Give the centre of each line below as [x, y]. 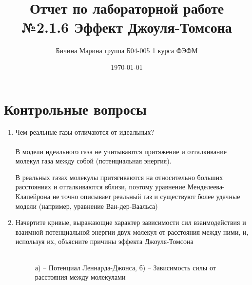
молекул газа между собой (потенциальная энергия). [93, 161]
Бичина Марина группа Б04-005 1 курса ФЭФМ [127, 51]
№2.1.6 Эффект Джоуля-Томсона [127, 27]
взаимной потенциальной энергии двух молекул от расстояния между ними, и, [132, 232]
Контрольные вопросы [75, 109]
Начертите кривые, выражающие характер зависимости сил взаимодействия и [131, 222]
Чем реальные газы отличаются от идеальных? [85, 132]
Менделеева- [206, 187]
